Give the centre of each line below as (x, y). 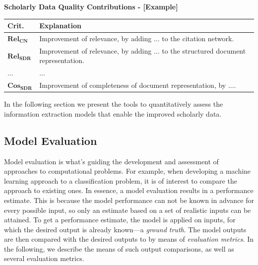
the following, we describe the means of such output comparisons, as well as (119, 248)
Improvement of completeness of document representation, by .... (138, 85)
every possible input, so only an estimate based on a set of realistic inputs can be (128, 210)
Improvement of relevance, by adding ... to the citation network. (137, 38)
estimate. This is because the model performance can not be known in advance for (129, 200)
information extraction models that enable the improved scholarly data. (113, 113)
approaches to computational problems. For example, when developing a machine (128, 171)
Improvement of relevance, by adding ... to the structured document (143, 50)
